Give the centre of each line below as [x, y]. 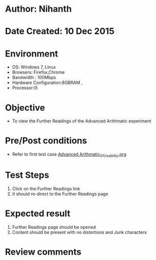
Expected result [38, 214]
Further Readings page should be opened [54, 227]
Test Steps [27, 175]
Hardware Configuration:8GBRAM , [47, 83]
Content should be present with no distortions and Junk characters [79, 232]
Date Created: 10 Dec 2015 [60, 31]
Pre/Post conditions [46, 141]
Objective [25, 108]
